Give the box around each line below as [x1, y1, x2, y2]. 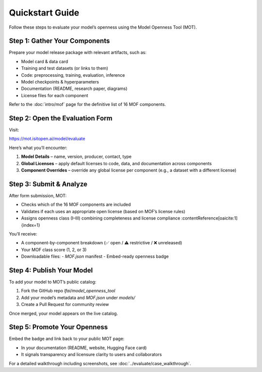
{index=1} [21, 222, 41, 228]
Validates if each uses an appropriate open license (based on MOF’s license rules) [21, 208, 185, 214]
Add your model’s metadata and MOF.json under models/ [21, 294, 135, 301]
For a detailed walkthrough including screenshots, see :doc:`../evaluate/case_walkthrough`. [9, 360, 191, 366]
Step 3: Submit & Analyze [9, 180, 87, 188]
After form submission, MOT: [9, 192, 67, 199]
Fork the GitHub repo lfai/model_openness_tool [21, 288, 115, 294]
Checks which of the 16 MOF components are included [21, 202, 131, 207]
